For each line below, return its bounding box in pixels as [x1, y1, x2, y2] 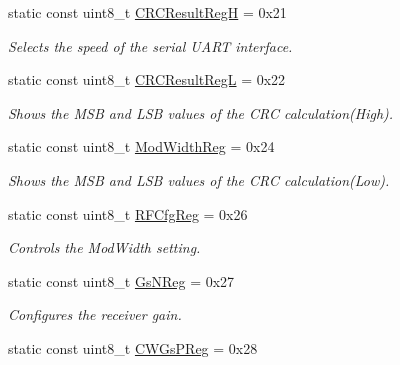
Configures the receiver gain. [8, 304, 182, 325]
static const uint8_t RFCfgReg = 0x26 [8, 203, 248, 224]
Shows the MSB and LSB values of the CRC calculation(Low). [8, 169, 390, 190]
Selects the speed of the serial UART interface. [8, 35, 293, 56]
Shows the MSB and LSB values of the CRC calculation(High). [8, 102, 394, 123]
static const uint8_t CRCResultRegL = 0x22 [8, 69, 286, 90]
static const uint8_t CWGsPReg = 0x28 [8, 337, 258, 358]
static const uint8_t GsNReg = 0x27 [8, 270, 235, 291]
